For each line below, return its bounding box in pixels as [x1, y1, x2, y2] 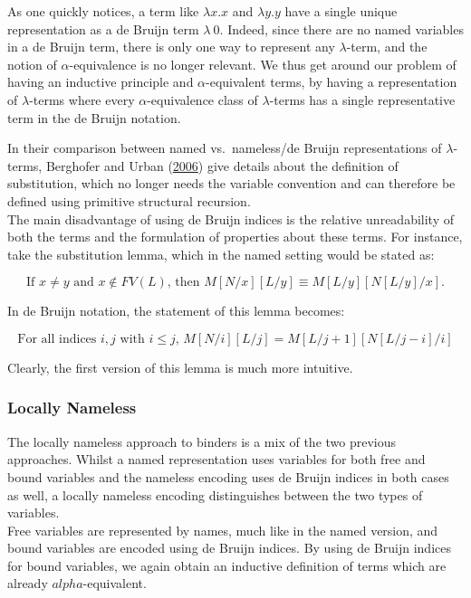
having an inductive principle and [7, 72, 194, 91]
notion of [7, 54, 57, 73]
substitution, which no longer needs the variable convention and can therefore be [7, 174, 456, 193]
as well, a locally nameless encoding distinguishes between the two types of [7, 485, 423, 504]
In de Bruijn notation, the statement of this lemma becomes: [7, 301, 345, 320]
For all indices [17, 332, 97, 346]
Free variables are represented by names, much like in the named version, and [7, 520, 438, 539]
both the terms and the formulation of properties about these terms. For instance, [7, 227, 463, 246]
